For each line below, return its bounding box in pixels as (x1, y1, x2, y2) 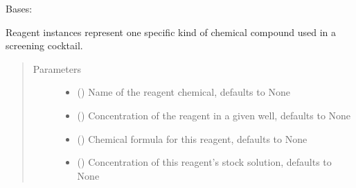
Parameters (33, 61, 81, 76)
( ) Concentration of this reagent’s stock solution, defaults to (77, 155, 332, 169)
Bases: (6, 1, 33, 15)
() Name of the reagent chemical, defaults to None (77, 85, 290, 99)
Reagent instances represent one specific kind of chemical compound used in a (6, 24, 337, 39)
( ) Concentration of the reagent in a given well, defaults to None (77, 108, 351, 122)
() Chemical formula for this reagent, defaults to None (77, 131, 308, 146)
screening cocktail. (6, 38, 83, 53)
